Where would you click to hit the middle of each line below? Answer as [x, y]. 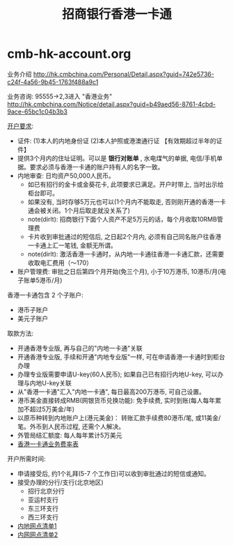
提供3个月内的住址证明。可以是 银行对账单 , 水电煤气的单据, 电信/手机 [117, 158]
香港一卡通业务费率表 [48, 444]
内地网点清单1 [37, 525]
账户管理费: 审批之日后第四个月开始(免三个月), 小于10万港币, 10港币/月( [119, 271]
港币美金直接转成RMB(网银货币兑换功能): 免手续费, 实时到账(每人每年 [116, 400]
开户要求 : [21, 125]
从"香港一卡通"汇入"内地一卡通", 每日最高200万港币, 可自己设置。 [111, 392]
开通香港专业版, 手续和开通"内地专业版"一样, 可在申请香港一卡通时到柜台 [121, 357]
